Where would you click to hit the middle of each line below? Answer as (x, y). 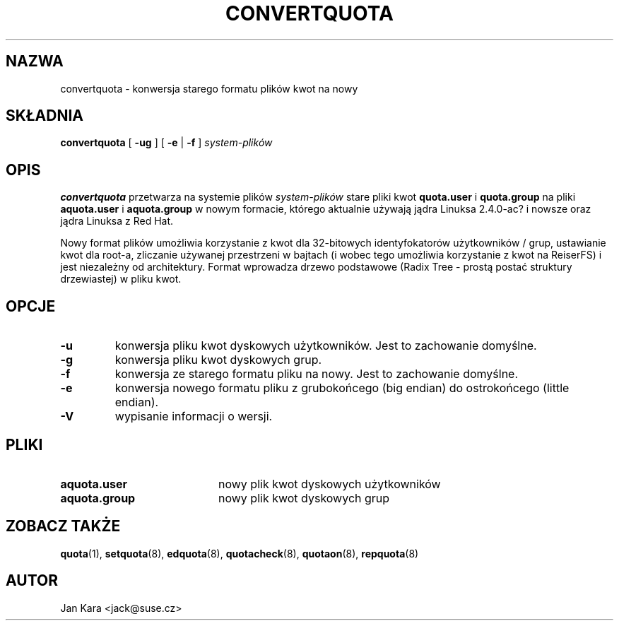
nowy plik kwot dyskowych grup (304, 498)
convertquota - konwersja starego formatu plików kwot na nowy (209, 88)
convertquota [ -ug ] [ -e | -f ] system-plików (166, 143)
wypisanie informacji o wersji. (194, 417)
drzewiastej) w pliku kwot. (121, 279)
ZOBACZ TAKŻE (63, 526)
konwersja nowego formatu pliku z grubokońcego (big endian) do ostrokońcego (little (342, 388)
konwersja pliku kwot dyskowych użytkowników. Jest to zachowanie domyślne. (326, 346)
